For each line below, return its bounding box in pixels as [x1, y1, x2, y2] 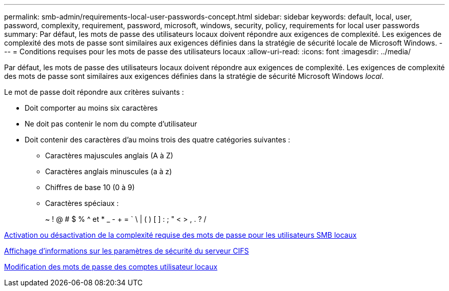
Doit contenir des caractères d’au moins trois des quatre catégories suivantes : [25, 135, 291, 144]
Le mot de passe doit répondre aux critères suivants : [4, 88, 184, 96]
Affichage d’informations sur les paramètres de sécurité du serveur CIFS [4, 246, 249, 255]
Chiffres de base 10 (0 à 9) [45, 183, 135, 192]
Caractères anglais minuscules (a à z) [45, 167, 172, 176]
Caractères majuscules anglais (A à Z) [45, 151, 173, 160]
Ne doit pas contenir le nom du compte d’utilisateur [25, 119, 197, 128]
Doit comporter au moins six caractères [25, 103, 158, 112]
